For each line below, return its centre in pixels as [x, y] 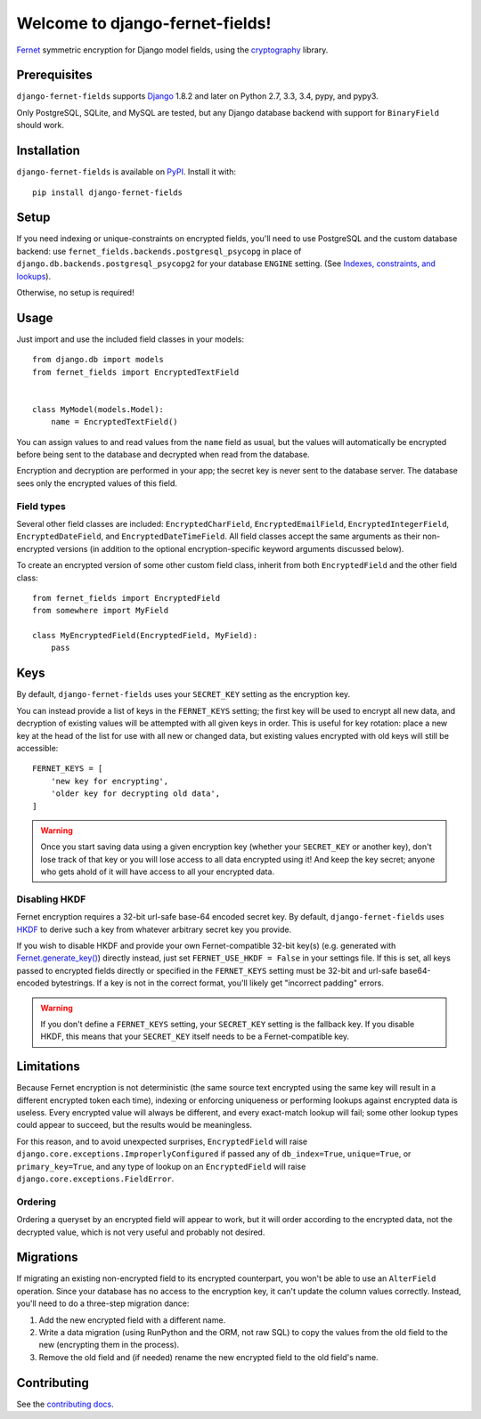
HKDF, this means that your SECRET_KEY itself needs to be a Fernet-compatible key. [195, 1036]
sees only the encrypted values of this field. [97, 483]
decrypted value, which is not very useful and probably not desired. [141, 1232]
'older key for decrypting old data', [135, 794]
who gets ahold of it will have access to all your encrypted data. [158, 872]
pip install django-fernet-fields [107, 192]
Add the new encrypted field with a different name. [132, 1320]
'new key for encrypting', [110, 781]
